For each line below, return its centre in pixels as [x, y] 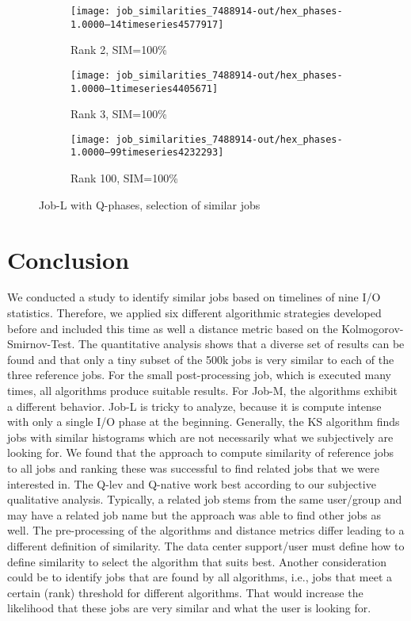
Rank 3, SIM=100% [119, 114]
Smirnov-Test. [41, 344]
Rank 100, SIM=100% [124, 178]
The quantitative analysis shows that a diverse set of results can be [241, 344]
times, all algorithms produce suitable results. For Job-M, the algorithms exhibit [203, 390]
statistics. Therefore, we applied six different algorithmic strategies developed [194, 313]
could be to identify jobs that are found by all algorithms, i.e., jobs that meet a [200, 577]
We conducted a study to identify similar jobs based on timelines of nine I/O [194, 297]
